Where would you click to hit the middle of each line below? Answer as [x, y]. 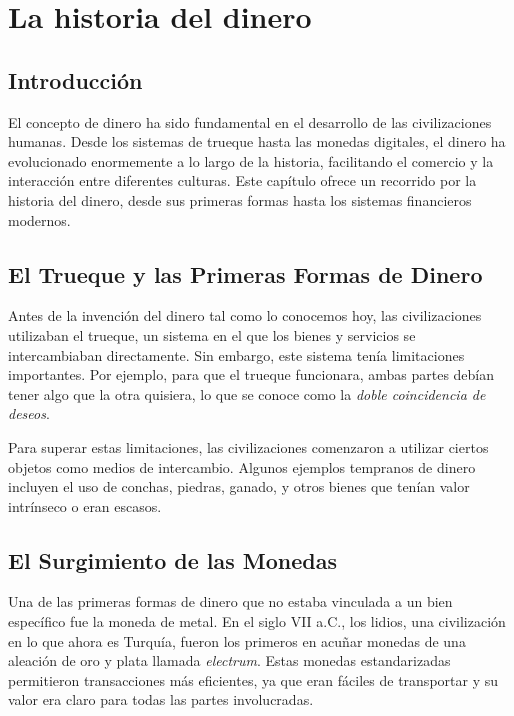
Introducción [75, 79]
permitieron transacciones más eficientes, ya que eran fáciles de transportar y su [253, 679]
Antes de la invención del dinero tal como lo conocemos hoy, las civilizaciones [245, 315]
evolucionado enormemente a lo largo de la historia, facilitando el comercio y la [251, 160]
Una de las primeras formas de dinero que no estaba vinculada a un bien [230, 601]
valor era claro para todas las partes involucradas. [161, 699]
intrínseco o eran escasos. [85, 505]
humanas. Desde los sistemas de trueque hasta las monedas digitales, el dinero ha [257, 141]
